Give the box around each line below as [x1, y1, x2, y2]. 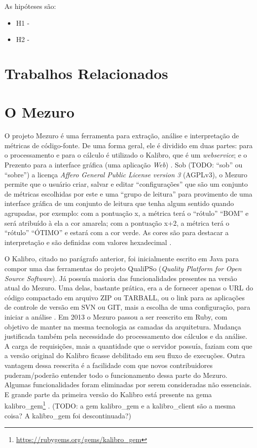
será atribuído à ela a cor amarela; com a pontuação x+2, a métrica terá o [4, 217, 229, 228]
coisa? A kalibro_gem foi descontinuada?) [4, 410, 131, 420]
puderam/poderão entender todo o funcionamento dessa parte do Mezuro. [4, 369, 227, 380]
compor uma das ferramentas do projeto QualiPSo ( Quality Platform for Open [4, 263, 242, 273]
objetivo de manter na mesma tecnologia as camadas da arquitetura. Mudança [4, 321, 241, 331]
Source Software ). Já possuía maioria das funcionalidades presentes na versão [4, 273, 237, 283]
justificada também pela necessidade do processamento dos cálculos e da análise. [4, 331, 248, 341]
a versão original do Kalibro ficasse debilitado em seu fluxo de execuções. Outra [4, 350, 245, 361]
